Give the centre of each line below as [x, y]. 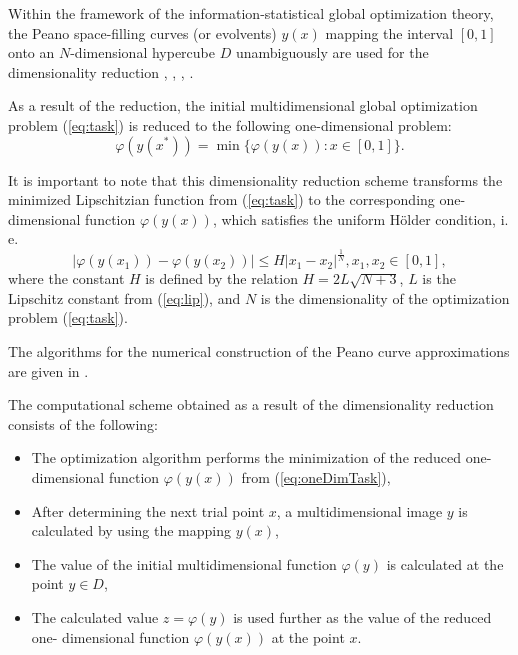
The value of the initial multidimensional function [184, 563]
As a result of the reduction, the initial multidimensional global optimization [243, 105]
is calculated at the [445, 563]
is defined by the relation [221, 278]
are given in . [48, 370]
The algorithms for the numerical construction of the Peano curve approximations [259, 351]
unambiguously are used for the [332, 52]
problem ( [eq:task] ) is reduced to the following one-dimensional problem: [230, 124]
